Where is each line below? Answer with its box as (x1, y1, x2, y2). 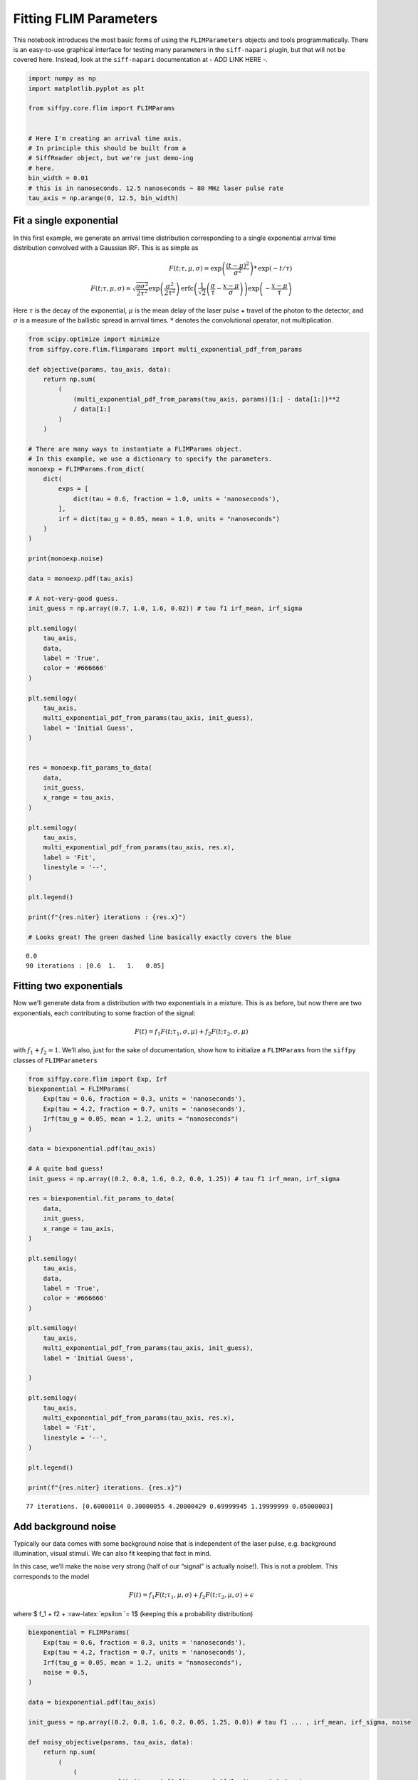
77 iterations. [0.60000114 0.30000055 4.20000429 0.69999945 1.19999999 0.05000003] (26, 1502, 334, 1510)
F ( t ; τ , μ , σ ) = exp (168, 264, 222, 273)
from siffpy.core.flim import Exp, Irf (28, 1075, 167, 1083)
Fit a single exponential (13, 214, 119, 227)
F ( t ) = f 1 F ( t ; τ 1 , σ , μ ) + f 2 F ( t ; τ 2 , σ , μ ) (134, 1027, 249, 1037)
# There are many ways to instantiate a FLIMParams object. (28, 445, 243, 453)
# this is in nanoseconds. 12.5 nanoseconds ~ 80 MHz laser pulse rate (28, 184, 284, 192)
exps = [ (58, 485, 89, 493)
